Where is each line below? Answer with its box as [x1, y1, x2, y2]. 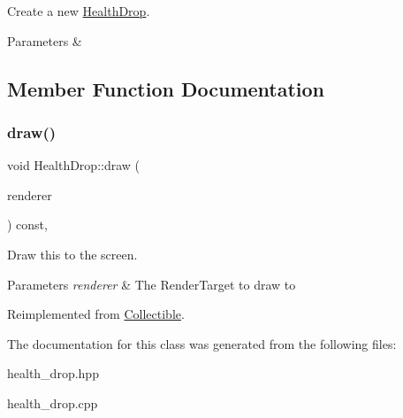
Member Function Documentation [7, 74, 325, 102]
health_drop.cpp [7, 393, 98, 412]
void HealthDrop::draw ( [7, 156, 141, 174]
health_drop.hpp [7, 364, 99, 383]
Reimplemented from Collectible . [7, 305, 185, 323]
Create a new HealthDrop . [7, 2, 150, 19]
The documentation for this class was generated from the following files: [7, 334, 397, 352]
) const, [7, 215, 48, 234]
